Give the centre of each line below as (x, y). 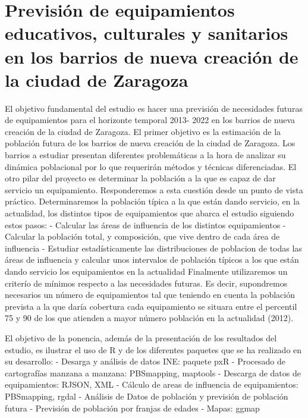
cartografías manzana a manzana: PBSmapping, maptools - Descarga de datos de (153, 373)
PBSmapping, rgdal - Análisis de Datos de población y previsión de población (147, 396)
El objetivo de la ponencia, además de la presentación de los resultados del (141, 337)
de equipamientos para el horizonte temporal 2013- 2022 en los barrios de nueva (150, 120)
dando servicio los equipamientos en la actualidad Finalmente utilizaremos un (146, 271)
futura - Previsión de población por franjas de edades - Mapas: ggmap (132, 408)
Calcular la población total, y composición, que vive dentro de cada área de (142, 236)
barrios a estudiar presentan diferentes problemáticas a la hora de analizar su (145, 155)
